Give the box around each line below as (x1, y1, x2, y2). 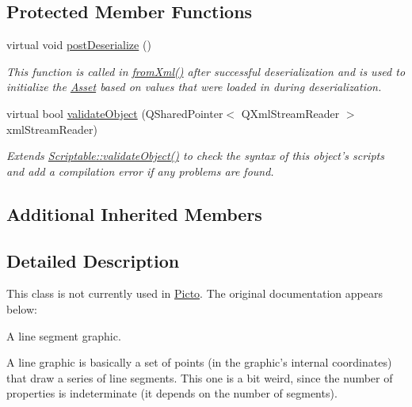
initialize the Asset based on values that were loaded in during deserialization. (6, 78, 382, 95)
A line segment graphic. (6, 327, 121, 344)
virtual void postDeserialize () (6, 36, 151, 53)
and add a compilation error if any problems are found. (6, 162, 274, 179)
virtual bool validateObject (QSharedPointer (6, 105, 223, 121)
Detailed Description (6, 248, 180, 272)
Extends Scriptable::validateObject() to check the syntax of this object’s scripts (6, 147, 384, 164)
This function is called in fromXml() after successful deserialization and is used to (6, 63, 406, 79)
